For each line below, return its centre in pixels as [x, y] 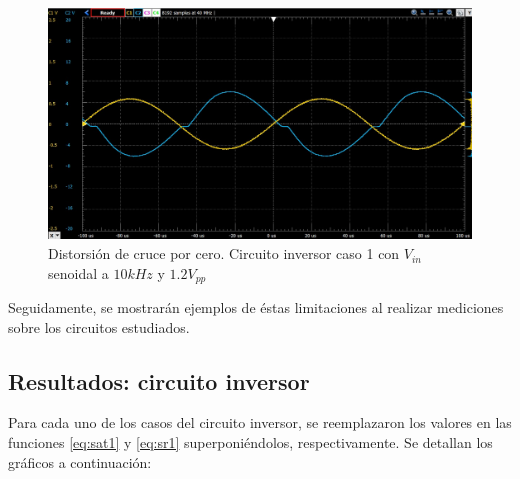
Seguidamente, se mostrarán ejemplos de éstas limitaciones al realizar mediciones [256, 307]
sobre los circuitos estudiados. [99, 326]
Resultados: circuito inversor [159, 380]
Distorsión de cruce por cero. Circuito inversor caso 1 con [224, 253]
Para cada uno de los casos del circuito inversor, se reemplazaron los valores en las [260, 422]
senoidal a [78, 272]
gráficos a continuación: [80, 461]
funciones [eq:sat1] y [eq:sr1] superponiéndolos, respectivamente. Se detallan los [250, 442]
